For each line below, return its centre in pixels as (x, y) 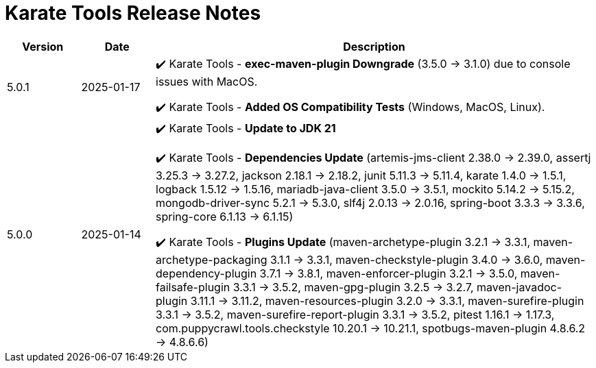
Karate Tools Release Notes (133, 13)
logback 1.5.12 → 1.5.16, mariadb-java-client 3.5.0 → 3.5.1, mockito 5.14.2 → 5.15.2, (365, 189)
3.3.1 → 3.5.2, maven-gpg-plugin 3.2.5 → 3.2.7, (353, 287)
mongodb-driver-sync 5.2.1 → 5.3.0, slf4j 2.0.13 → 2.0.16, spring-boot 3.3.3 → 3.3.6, (370, 203)
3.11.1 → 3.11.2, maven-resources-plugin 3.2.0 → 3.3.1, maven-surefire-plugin (387, 300)
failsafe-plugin (193, 287)
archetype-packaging (212, 259)
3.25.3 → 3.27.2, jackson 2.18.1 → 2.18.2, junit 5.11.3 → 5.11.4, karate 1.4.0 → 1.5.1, (361, 175)
